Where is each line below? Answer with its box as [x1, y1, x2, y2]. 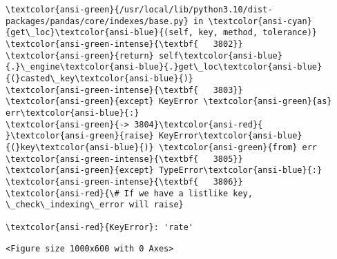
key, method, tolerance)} [198, 28, 318, 38]
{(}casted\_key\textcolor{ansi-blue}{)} [6, 73, 194, 83]
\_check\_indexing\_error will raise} [6, 200, 184, 210]
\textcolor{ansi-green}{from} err [158, 142, 318, 152]
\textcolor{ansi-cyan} [208, 16, 312, 26]
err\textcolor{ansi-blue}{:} [6, 107, 139, 118]
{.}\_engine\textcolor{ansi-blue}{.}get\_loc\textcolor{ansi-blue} [6, 62, 322, 72]
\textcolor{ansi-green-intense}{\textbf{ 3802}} [6, 39, 243, 49]
